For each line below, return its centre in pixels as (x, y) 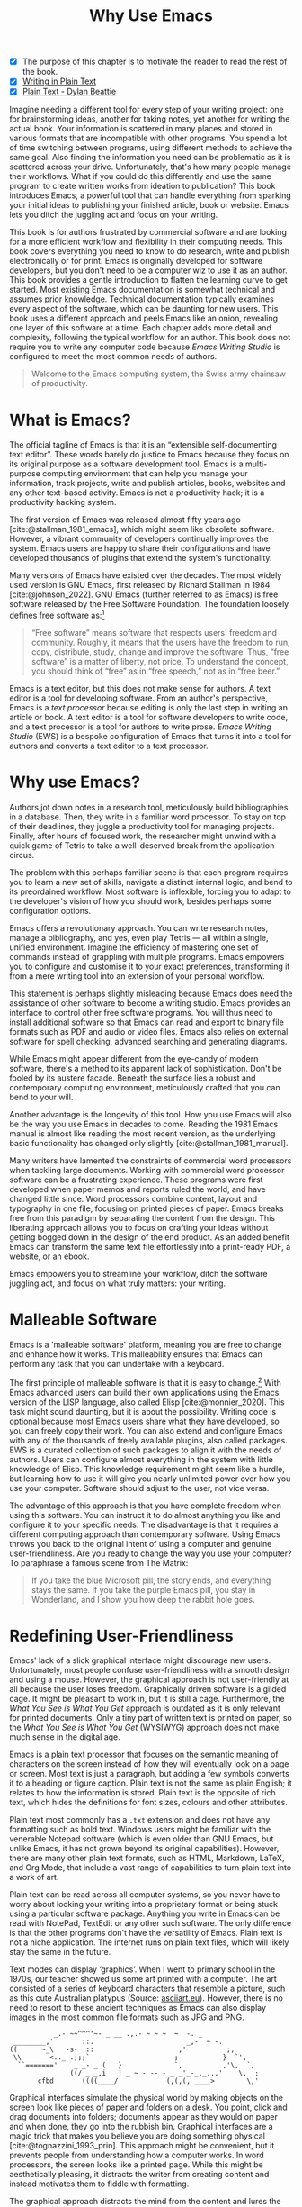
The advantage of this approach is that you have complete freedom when (145, 1506)
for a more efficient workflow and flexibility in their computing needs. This (146, 242)
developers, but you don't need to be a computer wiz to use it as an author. (148, 270)
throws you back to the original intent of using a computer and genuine (141, 1543)
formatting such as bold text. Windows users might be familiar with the (140, 1830)
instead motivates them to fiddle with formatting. (99, 2184)
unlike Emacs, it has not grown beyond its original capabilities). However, (144, 1849)
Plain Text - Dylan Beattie (69, 92)
